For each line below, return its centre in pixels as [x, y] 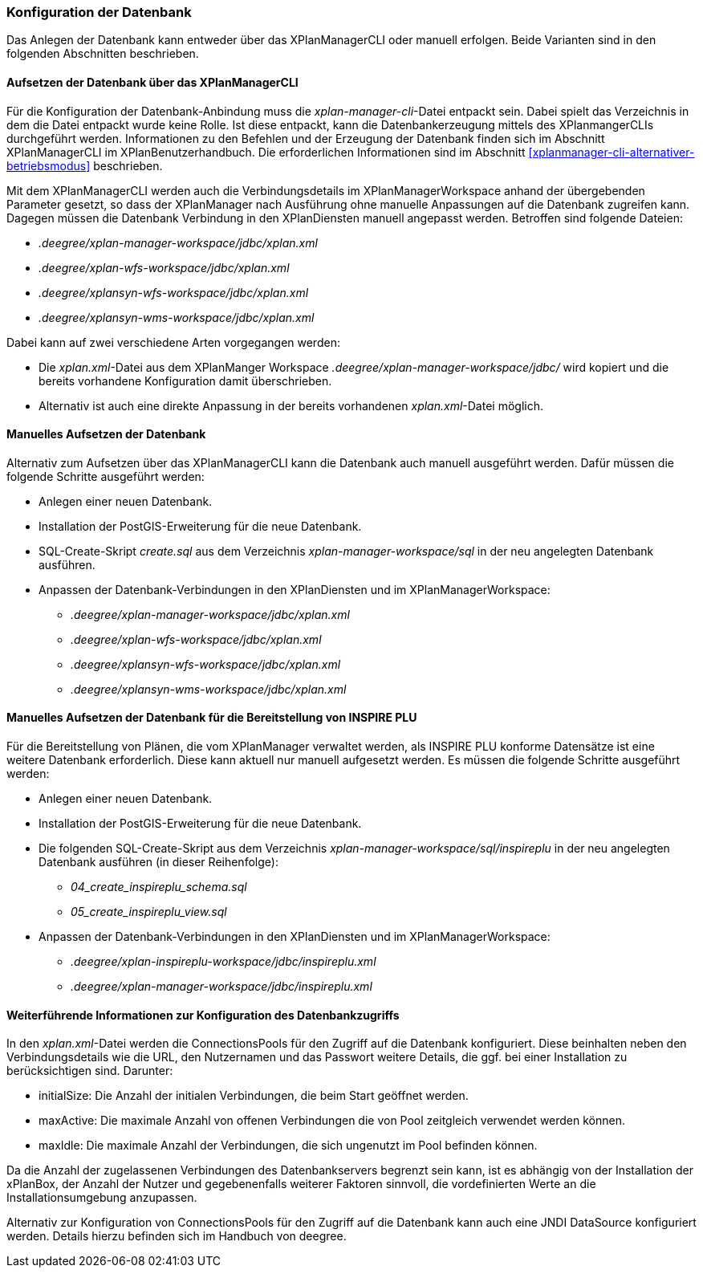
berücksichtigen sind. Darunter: [90, 1071]
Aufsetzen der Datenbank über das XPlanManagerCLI [152, 82]
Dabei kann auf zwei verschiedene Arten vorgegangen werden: [173, 342]
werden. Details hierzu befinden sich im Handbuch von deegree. [177, 1236]
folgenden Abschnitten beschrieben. [103, 54]
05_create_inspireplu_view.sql [149, 912]
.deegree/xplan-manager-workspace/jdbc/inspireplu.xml [221, 987]
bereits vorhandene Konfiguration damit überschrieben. [185, 381]
